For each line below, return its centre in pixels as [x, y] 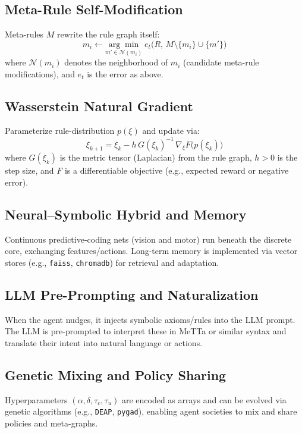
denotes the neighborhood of [116, 62]
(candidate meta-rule [221, 62]
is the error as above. [125, 73]
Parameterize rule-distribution [60, 131]
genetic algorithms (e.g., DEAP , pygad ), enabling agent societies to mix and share [151, 411]
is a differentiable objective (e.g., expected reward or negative [177, 170]
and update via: [171, 131]
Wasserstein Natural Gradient [99, 106]
